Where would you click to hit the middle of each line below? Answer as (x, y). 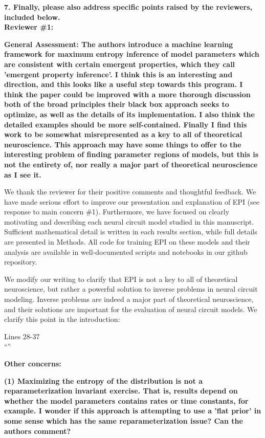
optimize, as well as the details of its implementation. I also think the (129, 114)
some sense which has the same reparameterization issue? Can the (124, 420)
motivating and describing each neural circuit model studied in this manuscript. (129, 221)
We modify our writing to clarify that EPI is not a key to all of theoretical (121, 279)
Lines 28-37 (22, 336)
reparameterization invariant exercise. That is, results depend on (121, 391)
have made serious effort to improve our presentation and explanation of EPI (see (132, 201)
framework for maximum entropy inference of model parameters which (132, 54)
